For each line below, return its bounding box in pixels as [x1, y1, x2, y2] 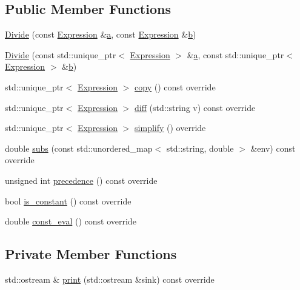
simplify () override [135, 121, 206, 134]
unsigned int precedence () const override [5, 174, 158, 186]
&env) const [250, 141, 296, 154]
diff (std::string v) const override [135, 101, 256, 113]
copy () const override [135, 80, 216, 93]
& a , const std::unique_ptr [187, 48, 284, 61]
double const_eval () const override [5, 215, 136, 228]
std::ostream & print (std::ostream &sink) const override [5, 272, 215, 285]
